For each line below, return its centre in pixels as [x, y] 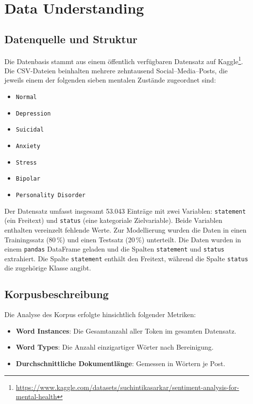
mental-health [36, 396]
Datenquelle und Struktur [71, 39]
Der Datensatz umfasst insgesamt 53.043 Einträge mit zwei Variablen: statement [125, 210]
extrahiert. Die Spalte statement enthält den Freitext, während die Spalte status [126, 258]
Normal [26, 97]
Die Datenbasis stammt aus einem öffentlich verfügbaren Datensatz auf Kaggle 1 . [124, 60]
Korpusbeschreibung [57, 294]
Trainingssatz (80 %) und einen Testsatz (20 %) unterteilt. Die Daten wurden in [123, 239]
